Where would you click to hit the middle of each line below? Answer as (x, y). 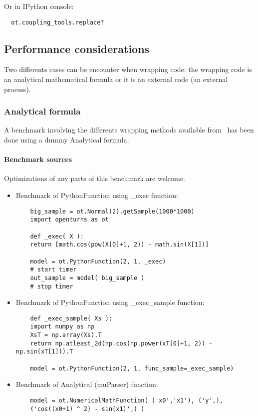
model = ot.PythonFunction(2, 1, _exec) (98, 261)
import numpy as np (62, 327)
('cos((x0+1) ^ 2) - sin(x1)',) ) (87, 409)
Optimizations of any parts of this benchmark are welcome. (95, 178)
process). (17, 89)
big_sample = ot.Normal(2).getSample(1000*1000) (112, 211)
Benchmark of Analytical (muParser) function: (87, 384)
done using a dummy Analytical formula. (67, 140)
